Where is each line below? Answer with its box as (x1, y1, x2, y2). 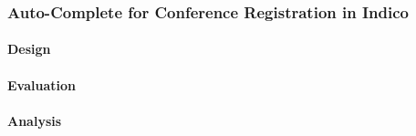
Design (7, 39, 51, 58)
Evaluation (7, 75, 76, 94)
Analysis (7, 110, 62, 130)
